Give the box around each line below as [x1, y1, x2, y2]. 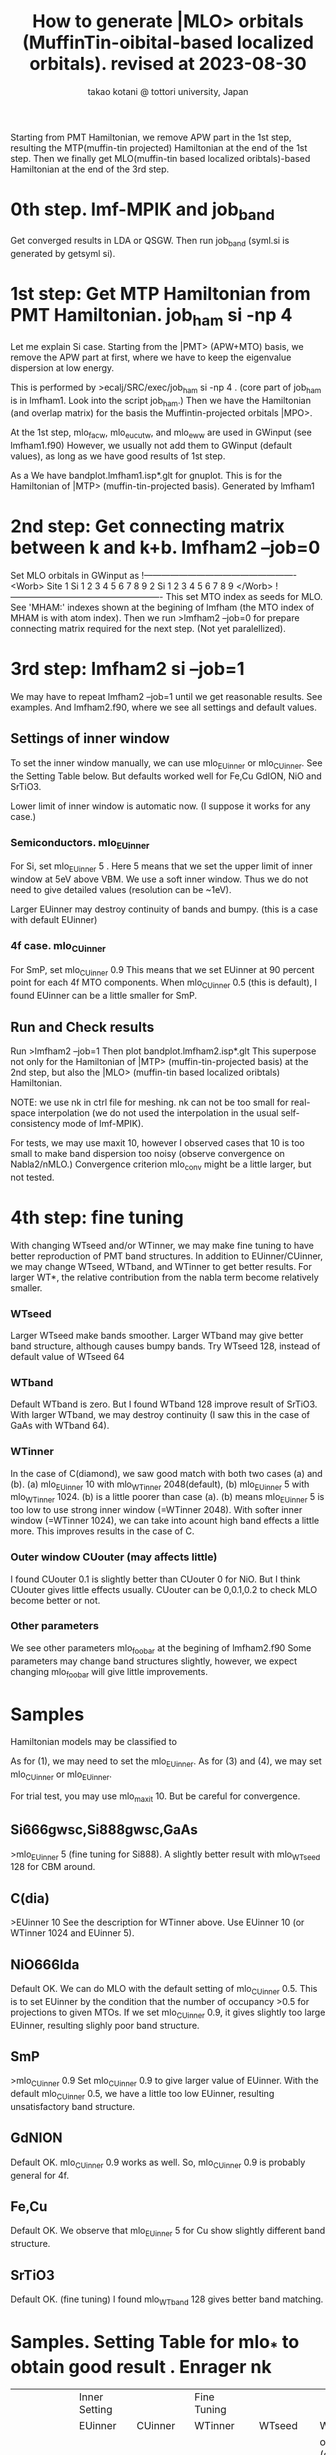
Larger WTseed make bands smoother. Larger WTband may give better [10, 1330, 304, 1342]
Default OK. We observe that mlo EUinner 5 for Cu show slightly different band [10, 2225, 326, 2239]
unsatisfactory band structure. [10, 2100, 136, 2112]
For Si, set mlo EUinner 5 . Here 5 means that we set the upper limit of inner [10, 860, 313, 875]
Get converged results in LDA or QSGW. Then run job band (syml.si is [10, 235, 290, 249]
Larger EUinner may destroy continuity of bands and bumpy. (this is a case [10, 903, 318, 915]
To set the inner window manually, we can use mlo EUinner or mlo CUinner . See [10, 756, 323, 771]
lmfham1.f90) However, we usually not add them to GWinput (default [10, 440, 293, 452]
